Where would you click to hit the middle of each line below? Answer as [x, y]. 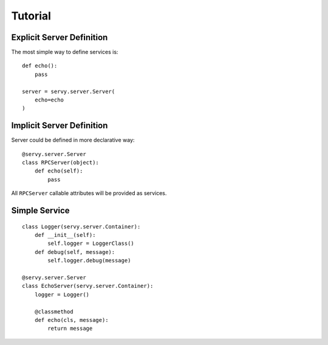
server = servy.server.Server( [69, 91]
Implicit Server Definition [60, 125]
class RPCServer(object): [61, 163]
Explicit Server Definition [60, 37]
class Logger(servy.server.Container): [81, 227]
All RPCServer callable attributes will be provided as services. [89, 193]
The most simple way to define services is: [65, 52]
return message [70, 329]
